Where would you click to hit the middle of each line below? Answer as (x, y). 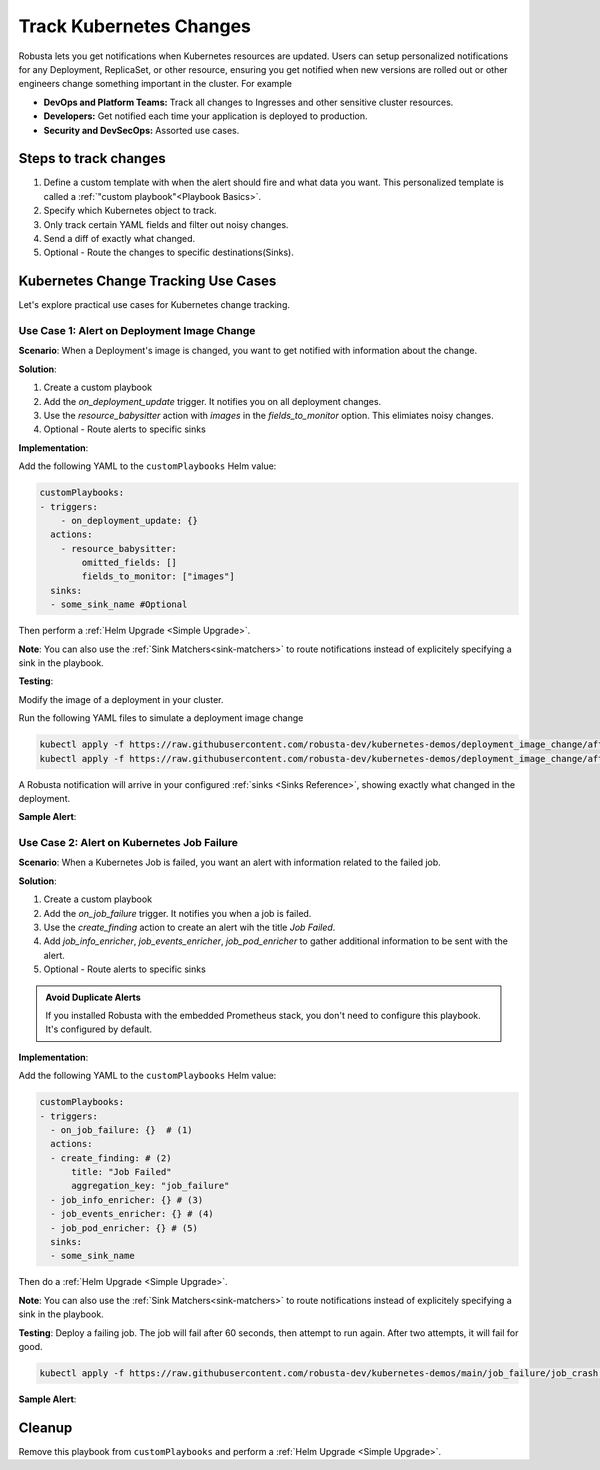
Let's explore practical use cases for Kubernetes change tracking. (154, 305)
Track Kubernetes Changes (135, 26)
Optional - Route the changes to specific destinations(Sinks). (168, 252)
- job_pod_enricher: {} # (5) (124, 1228)
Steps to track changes (92, 158)
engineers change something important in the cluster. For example (155, 84)
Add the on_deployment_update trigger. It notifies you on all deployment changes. (212, 401)
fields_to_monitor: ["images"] (158, 576)
